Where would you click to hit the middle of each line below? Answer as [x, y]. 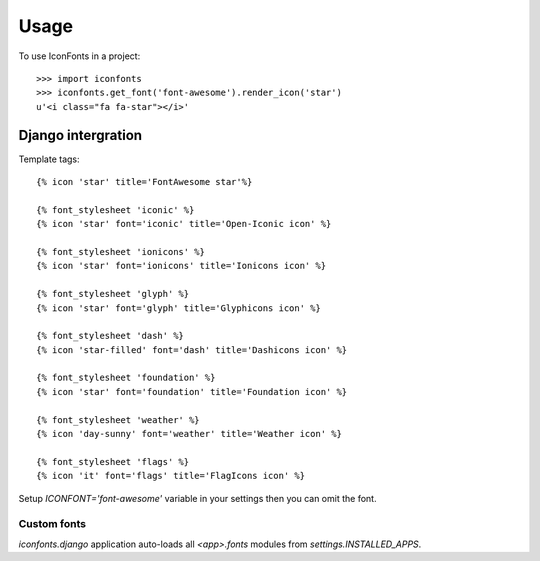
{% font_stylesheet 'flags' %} [113, 461]
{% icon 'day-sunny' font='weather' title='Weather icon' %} [189, 434]
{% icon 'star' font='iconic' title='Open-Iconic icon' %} [184, 224]
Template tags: [49, 159]
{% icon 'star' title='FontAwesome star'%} [144, 182]
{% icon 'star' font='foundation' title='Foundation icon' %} [192, 391]
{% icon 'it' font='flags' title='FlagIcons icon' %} [170, 476]
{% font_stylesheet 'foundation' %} [126, 378]
